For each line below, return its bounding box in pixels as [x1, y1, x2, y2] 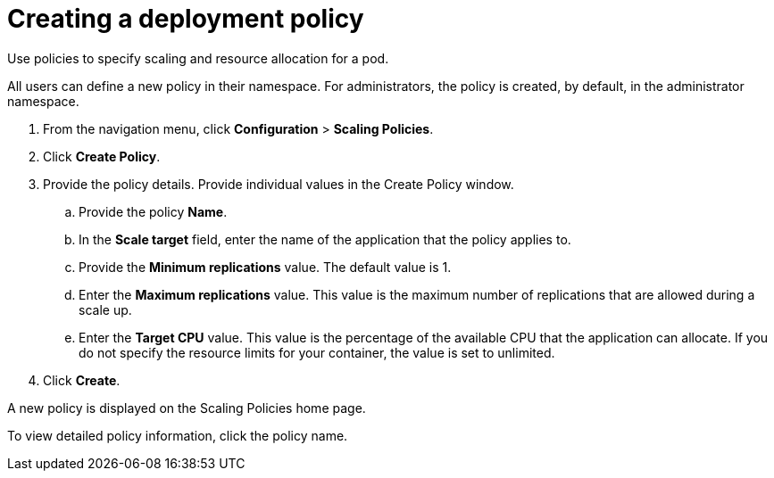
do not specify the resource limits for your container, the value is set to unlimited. [79, 344, 555, 360]
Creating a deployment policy [7, 4, 364, 34]
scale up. [79, 301, 132, 317]
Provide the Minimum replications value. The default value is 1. [79, 259, 452, 275]
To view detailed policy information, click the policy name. [7, 427, 348, 443]
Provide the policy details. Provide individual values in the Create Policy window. [43, 176, 514, 192]
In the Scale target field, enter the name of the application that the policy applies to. [79, 231, 571, 247]
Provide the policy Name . [79, 203, 228, 219]
